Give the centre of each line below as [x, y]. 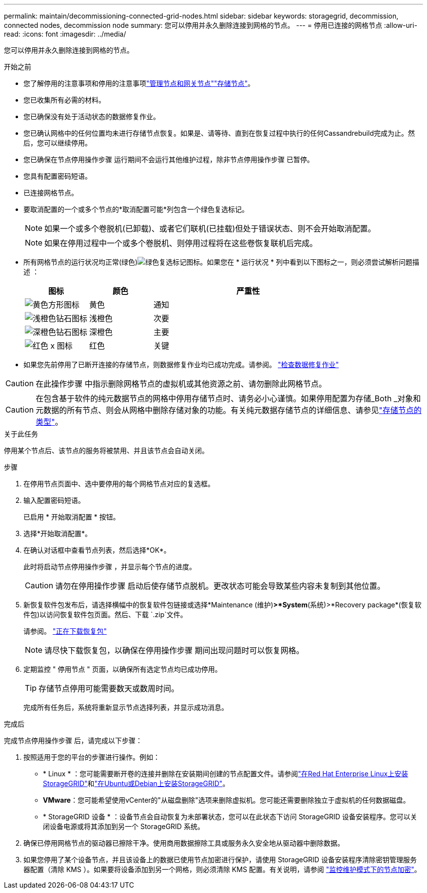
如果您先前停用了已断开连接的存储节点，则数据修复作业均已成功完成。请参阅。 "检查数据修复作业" [181, 364]
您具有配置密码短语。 [58, 176]
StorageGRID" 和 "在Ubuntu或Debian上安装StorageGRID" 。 [136, 783]
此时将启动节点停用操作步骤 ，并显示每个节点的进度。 [110, 567]
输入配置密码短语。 [54, 500]
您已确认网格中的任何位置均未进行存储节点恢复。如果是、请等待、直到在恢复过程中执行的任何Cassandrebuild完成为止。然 [219, 133]
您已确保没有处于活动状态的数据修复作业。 [92, 116]
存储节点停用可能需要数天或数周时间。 [109, 688]
